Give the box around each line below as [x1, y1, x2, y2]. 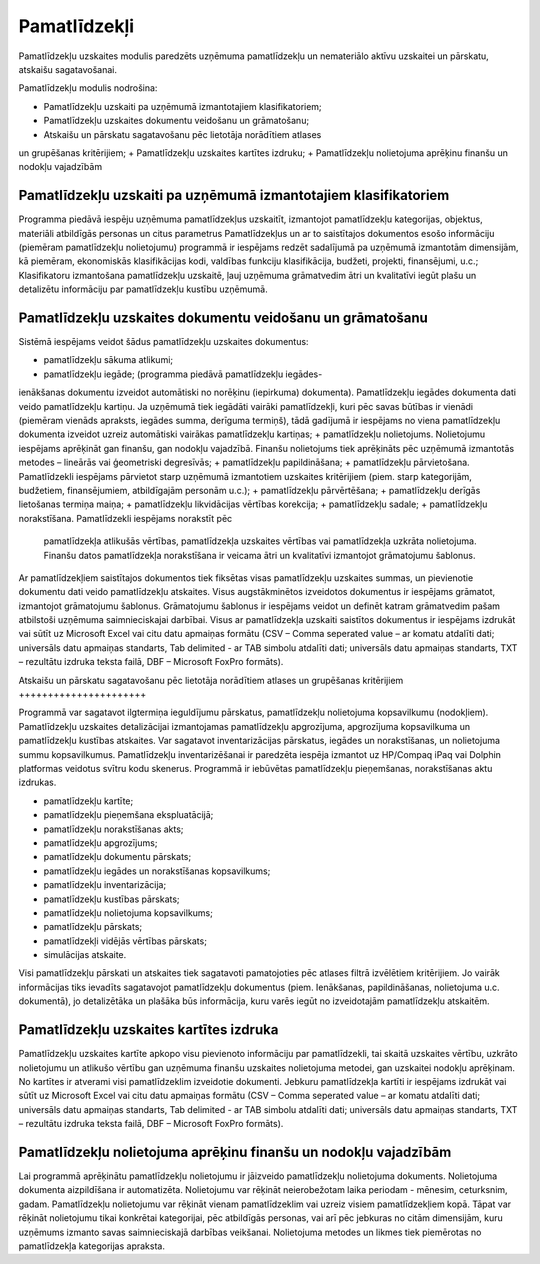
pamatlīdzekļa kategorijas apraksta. [18, 1240, 165, 1252]
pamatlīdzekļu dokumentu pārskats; [43, 851, 192, 863]
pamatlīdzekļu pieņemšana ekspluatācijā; [43, 809, 214, 821]
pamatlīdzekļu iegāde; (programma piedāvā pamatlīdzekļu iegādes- [43, 368, 323, 380]
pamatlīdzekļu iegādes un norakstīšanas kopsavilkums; [43, 865, 271, 877]
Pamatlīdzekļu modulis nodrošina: [18, 82, 158, 94]
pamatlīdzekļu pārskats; [43, 921, 143, 933]
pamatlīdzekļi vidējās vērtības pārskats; [43, 935, 207, 947]
